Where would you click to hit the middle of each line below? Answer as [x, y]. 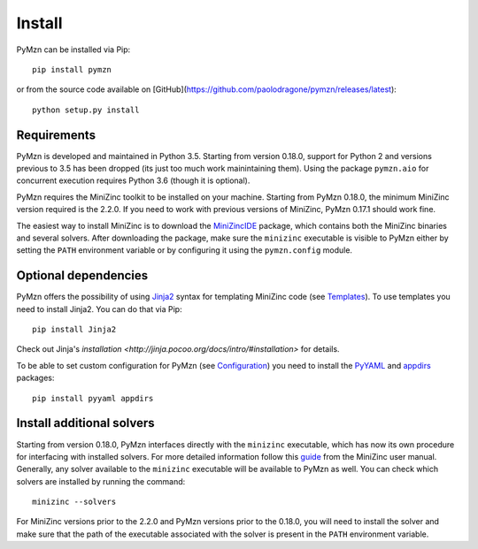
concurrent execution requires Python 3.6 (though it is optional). [133, 180]
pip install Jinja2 [74, 330]
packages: [35, 378]
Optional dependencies [82, 275]
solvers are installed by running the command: [101, 481]
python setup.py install [86, 110]
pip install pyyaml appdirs [93, 398]
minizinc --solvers [74, 502]
